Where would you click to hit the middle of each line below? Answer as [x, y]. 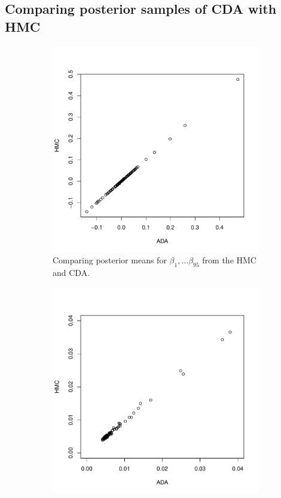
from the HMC [229, 260]
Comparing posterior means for [110, 260]
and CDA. [71, 272]
